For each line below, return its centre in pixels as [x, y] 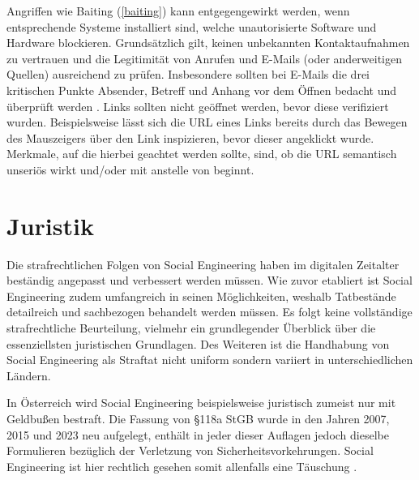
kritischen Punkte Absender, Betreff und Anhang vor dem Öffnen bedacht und [202, 90]
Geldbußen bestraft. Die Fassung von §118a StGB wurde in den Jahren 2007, [198, 418]
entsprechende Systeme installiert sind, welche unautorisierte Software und [192, 26]
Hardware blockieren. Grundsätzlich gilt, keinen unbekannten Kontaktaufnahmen [208, 43]
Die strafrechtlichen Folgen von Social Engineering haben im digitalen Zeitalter [203, 264]
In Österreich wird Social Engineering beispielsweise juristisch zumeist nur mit [201, 403]
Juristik [50, 225]
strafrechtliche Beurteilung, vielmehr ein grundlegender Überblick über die [191, 328]
